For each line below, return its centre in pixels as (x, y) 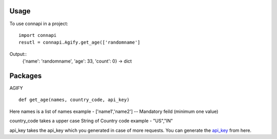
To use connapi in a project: (39, 24)
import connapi (38, 35)
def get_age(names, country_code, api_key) (74, 100)
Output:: (18, 54)
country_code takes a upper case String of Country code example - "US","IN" (91, 121)
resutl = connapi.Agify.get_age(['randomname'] (80, 43)
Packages (26, 76)
